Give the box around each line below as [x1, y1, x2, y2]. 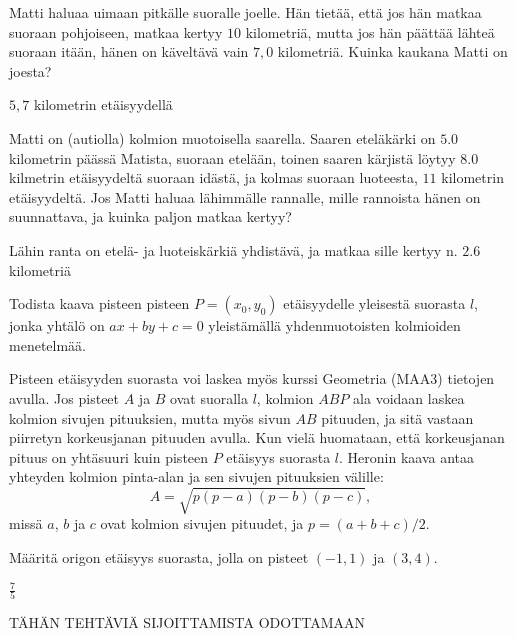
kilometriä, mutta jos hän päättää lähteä [245, 21, 495, 42]
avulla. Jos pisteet [9, 387, 120, 408]
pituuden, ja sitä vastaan [321, 407, 474, 428]
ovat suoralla [170, 387, 248, 408]
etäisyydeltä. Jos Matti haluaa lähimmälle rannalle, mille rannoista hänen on [9, 186, 481, 207]
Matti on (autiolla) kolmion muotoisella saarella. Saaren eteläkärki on [9, 127, 436, 148]
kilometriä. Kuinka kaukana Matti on [277, 41, 508, 62]
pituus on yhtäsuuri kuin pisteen [9, 446, 209, 467]
